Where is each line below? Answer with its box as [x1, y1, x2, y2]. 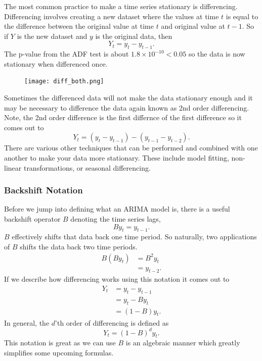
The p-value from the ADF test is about [4, 48, 129, 59]
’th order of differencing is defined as [55, 317, 169, 328]
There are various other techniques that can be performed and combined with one [4, 142, 258, 153]
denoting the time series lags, [70, 213, 161, 224]
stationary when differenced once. [4, 58, 108, 69]
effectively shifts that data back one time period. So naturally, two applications [12, 231, 257, 242]
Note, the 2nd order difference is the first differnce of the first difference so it [4, 112, 242, 123]
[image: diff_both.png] [24, 78, 104, 85]
